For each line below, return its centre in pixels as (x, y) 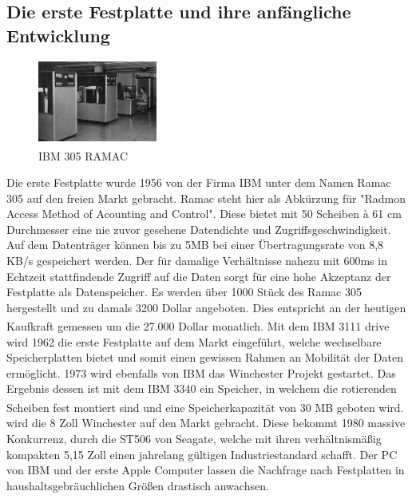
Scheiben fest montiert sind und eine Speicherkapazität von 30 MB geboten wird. (205, 407)
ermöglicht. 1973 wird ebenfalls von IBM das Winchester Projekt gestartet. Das (201, 372)
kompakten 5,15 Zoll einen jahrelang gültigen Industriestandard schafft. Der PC (202, 454)
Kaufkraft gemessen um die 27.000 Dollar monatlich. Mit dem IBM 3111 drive (198, 326)
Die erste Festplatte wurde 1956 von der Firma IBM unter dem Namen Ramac (199, 182)
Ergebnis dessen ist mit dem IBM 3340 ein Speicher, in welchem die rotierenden (202, 388)
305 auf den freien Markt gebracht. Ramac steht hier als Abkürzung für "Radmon (206, 198)
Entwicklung (58, 35)
